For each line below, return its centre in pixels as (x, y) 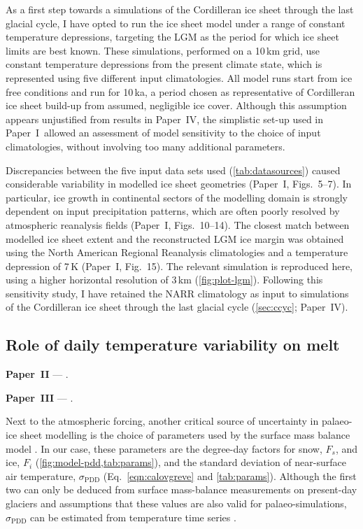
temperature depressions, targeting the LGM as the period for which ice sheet (172, 37)
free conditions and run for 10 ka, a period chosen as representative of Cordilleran (180, 91)
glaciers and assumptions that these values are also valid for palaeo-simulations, (176, 503)
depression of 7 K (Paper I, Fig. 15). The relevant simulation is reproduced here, (179, 266)
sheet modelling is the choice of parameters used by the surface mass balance (185, 435)
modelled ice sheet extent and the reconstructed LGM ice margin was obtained (175, 238)
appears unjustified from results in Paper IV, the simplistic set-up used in (165, 119)
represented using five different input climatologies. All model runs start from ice (179, 77)
